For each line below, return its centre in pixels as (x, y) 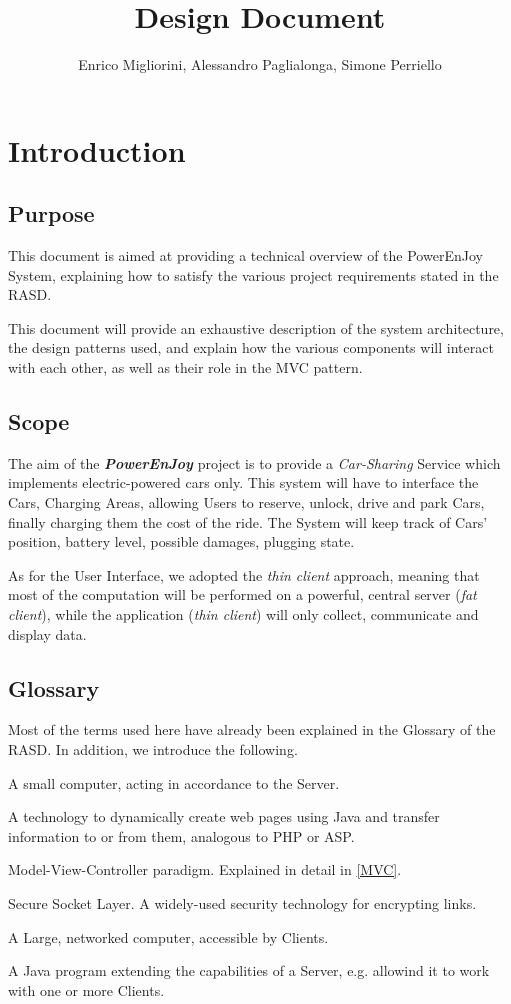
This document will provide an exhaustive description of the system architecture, (256, 327)
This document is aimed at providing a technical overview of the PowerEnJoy (245, 255)
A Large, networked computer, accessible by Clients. (168, 936)
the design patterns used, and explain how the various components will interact (251, 347)
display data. (47, 633)
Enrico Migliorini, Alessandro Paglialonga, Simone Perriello (260, 64)
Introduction (97, 149)
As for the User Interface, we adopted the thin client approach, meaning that (244, 574)
